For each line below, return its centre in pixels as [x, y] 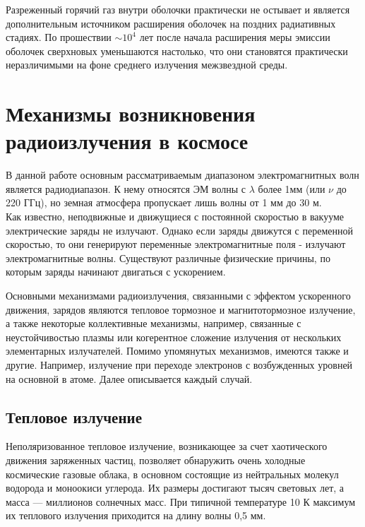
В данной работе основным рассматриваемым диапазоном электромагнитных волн [182, 175]
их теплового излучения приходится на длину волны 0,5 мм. [136, 515]
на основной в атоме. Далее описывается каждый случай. [129, 378]
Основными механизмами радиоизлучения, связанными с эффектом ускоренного [178, 296]
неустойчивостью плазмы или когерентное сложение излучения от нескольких [174, 337]
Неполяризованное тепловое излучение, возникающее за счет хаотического [167, 446]
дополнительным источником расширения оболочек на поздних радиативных [171, 23]
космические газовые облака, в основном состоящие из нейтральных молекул [172, 474]
